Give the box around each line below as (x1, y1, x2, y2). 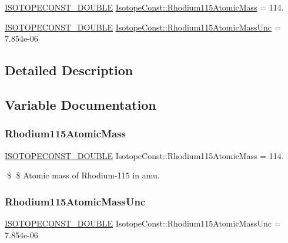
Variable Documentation (5, 95, 156, 113)
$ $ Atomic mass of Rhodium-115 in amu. (6, 169, 160, 181)
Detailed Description (5, 61, 133, 79)
